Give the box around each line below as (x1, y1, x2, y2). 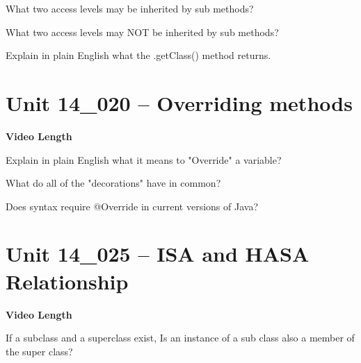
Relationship (6, 267, 129, 295)
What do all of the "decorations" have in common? (6, 176, 221, 190)
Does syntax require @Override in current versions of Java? (6, 199, 259, 213)
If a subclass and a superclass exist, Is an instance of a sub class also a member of (6, 330, 355, 345)
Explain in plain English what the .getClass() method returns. (6, 48, 271, 62)
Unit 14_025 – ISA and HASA (6, 239, 310, 268)
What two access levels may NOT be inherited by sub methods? (6, 24, 279, 39)
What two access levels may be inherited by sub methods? (6, 1, 254, 15)
